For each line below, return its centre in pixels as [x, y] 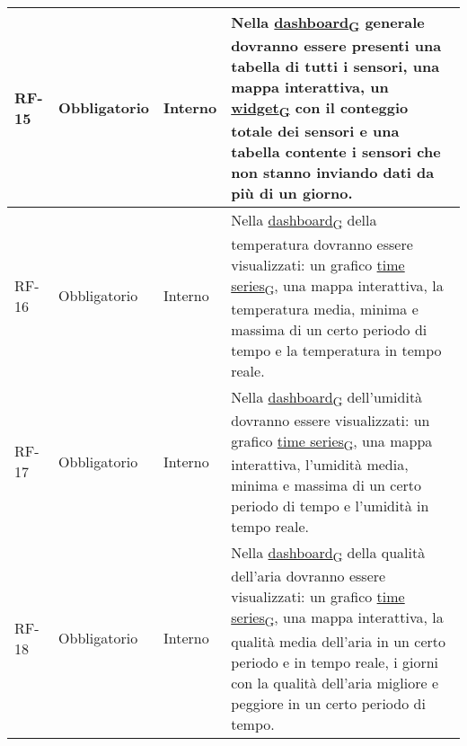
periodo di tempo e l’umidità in [330, 506]
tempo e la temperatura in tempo [336, 350]
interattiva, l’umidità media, [320, 465]
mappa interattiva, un [310, 87]
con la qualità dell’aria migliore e [335, 682]
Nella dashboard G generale [328, 24]
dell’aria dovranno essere [308, 576]
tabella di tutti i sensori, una [335, 67]
